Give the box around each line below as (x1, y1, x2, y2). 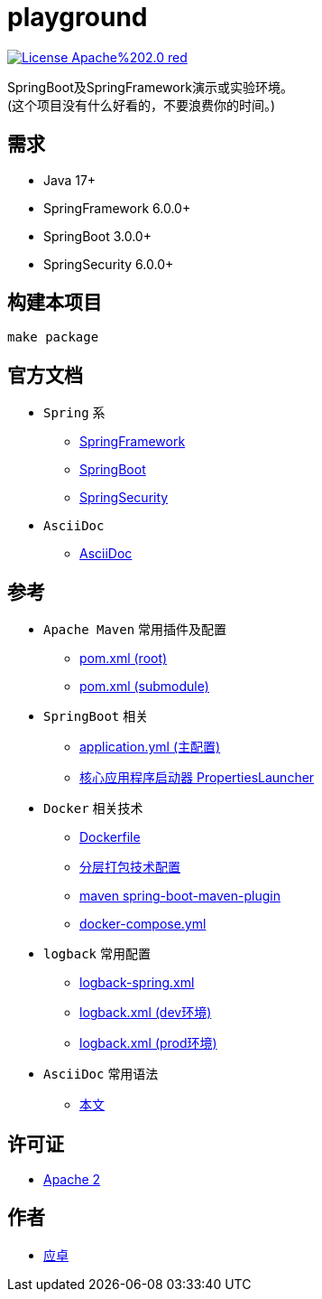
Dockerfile (79, 829, 141, 846)
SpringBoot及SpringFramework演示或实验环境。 (7, 79, 293, 95)
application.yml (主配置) (79, 739, 221, 755)
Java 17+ (43, 172, 97, 188)
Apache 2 (43, 1171, 101, 1187)
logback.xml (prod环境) (79, 1035, 217, 1051)
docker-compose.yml (79, 916, 207, 932)
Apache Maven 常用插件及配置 (43, 621, 227, 638)
